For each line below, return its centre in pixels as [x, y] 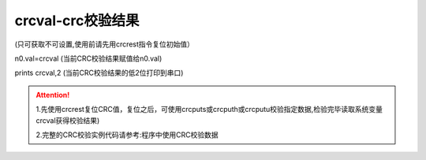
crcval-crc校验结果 [77, 20]
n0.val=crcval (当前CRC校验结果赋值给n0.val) [88, 58]
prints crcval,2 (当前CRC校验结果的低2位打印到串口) [99, 73]
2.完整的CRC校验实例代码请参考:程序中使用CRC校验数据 [127, 135]
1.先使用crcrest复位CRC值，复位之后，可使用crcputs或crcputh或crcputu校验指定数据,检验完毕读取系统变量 [209, 110]
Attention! [53, 95]
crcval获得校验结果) [68, 120]
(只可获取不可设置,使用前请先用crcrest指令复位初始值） [105, 44]
